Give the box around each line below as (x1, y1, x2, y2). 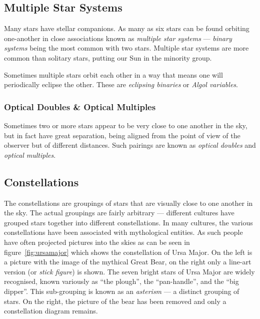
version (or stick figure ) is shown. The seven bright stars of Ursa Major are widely (4, 266, 255, 276)
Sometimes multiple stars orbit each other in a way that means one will (4, 69, 223, 80)
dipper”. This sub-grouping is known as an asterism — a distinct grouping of (4, 285, 239, 296)
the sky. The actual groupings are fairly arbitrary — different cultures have (4, 207, 234, 218)
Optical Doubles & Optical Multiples (4, 100, 156, 113)
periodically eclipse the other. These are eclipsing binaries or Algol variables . (4, 79, 238, 90)
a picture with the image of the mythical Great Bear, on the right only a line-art (4, 256, 251, 267)
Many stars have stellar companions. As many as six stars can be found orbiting (4, 23, 249, 34)
